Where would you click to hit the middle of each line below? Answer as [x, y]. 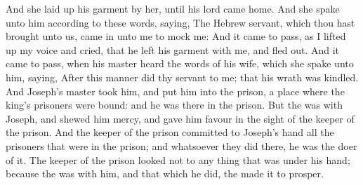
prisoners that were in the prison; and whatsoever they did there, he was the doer [181, 145]
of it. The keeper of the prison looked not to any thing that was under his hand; [178, 159]
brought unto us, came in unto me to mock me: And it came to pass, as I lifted [176, 36]
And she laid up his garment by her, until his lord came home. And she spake [173, 8]
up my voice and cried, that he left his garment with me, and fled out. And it [172, 49]
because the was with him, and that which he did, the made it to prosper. [165, 173]
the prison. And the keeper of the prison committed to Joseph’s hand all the [170, 132]
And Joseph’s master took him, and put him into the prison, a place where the [175, 91]
